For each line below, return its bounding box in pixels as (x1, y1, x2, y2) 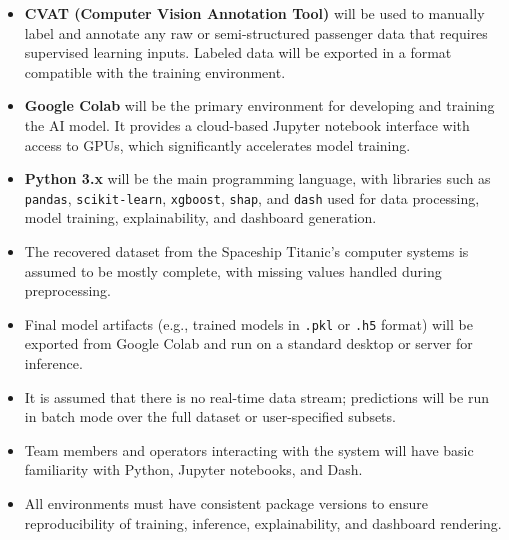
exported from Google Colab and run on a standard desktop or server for (24, 333, 473, 354)
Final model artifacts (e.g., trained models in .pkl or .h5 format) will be (24, 313, 473, 334)
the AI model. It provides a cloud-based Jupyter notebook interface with (24, 114, 470, 135)
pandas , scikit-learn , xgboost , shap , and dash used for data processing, (24, 187, 480, 208)
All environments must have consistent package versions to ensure (24, 493, 428, 513)
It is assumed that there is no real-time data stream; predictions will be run (24, 386, 489, 407)
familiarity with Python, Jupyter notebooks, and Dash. (24, 459, 363, 480)
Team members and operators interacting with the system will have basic (24, 439, 474, 460)
